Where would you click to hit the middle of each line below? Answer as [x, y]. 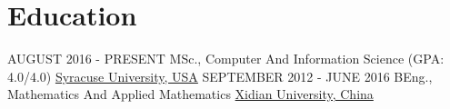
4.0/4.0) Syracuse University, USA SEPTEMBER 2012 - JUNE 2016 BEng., [220, 76]
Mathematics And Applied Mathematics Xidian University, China [190, 94]
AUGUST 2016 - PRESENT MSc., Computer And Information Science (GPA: [226, 59]
